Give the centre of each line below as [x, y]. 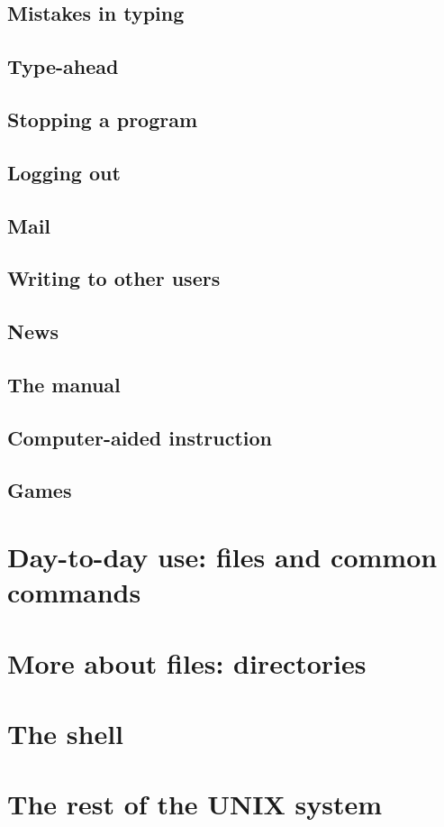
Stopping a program [103, 119]
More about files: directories [187, 662]
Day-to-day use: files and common [222, 556]
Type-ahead [63, 66]
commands [74, 592]
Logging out [64, 172]
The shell [65, 733]
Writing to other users [114, 278]
